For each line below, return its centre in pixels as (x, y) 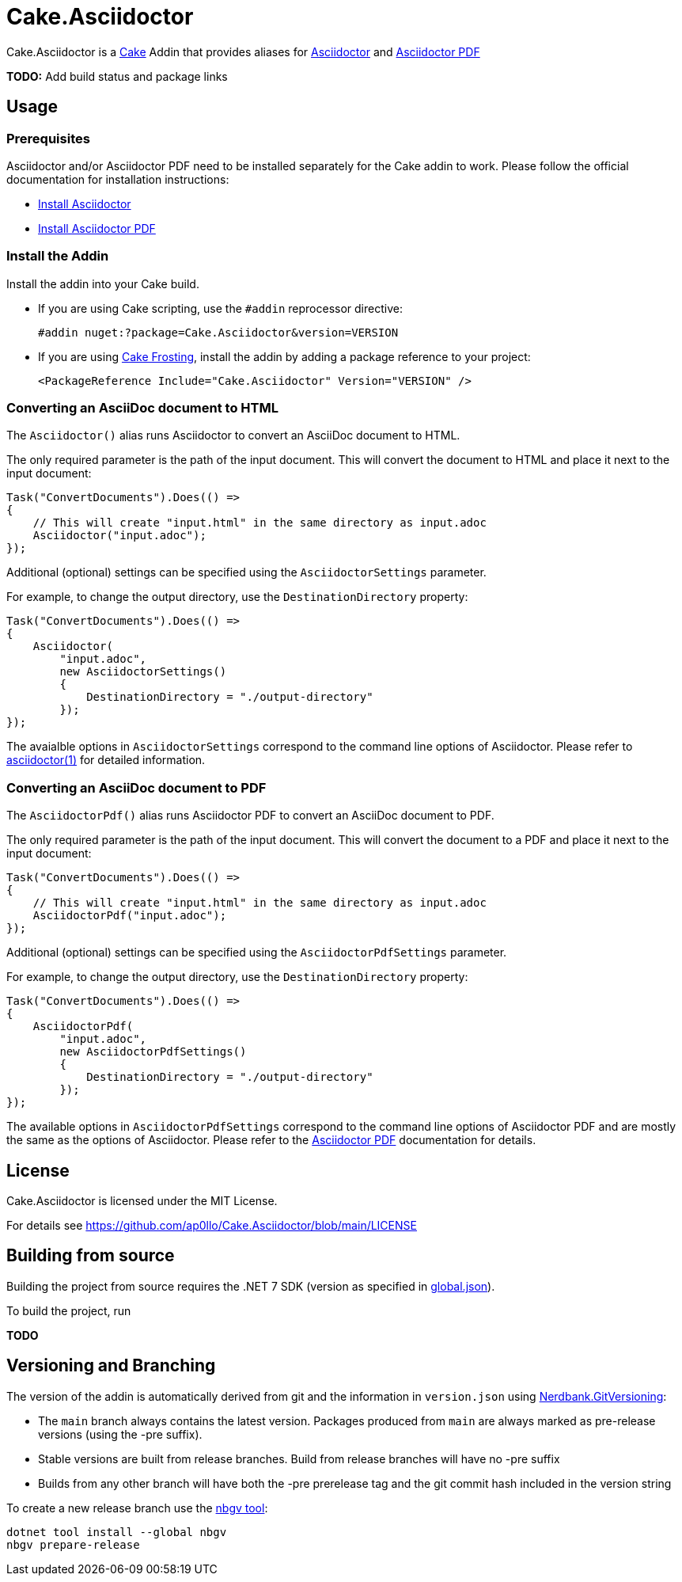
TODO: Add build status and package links (117, 76)
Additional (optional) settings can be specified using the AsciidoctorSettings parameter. (246, 572)
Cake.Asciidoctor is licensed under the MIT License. (142, 1201)
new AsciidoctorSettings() (143, 672)
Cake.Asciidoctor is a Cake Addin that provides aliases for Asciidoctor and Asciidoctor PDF (243, 51)
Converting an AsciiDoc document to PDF (136, 787)
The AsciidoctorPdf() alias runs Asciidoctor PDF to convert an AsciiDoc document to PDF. (250, 816)
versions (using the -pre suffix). (120, 1434)
